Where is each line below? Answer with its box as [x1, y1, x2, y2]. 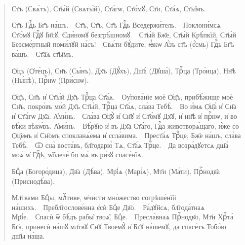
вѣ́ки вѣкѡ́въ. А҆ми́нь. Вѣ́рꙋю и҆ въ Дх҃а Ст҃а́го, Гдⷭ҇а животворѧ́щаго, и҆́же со [11, 120, 239, 131]
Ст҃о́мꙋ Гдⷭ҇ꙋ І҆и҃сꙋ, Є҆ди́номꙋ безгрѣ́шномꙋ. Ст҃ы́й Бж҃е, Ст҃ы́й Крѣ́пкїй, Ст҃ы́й [11, 29, 236, 39]
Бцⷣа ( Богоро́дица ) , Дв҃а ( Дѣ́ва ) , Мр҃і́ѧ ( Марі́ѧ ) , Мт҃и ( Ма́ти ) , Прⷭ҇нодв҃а [11, 166, 220, 176]
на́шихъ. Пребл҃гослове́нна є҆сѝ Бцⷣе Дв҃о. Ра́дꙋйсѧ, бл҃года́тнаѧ [11, 202, 205, 212]
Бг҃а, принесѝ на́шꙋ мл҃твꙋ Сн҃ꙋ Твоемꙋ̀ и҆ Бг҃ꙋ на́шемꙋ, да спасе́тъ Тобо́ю [11, 221, 226, 231]
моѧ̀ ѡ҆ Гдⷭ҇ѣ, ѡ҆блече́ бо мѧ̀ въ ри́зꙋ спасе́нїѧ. [11, 149, 143, 160]
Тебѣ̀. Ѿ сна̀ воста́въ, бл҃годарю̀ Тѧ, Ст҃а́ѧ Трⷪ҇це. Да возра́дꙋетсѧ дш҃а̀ [11, 140, 229, 150]
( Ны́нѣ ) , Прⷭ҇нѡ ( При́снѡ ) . [11, 75, 89, 85]
